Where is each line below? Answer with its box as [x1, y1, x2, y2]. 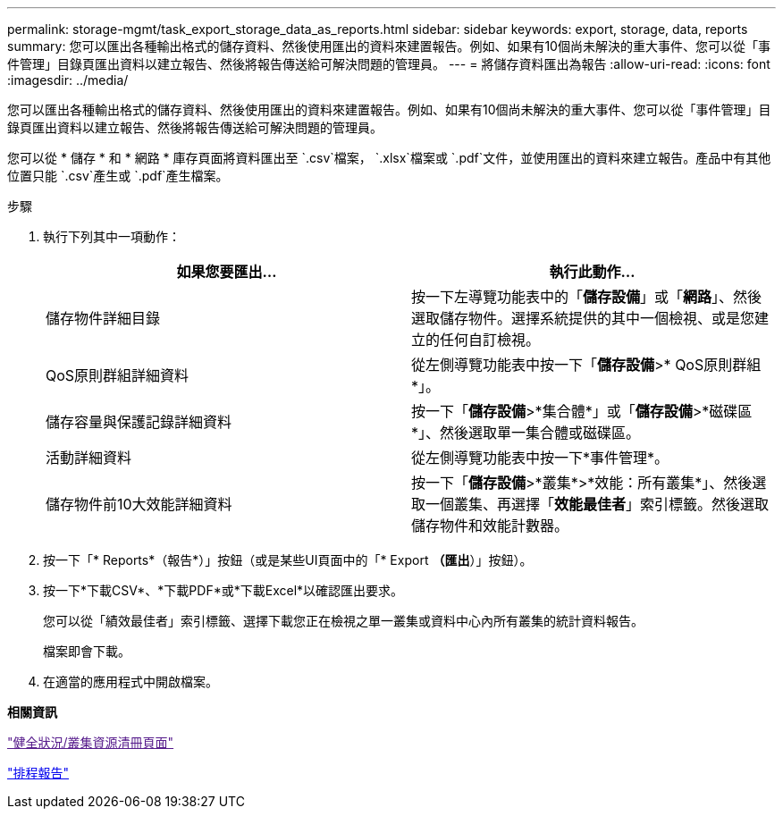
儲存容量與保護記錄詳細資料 [46, 413, 232, 431]
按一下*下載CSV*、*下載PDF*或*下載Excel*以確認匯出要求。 [43, 583, 404, 598]
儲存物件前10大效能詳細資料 [46, 495, 232, 513]
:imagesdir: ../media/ [7, 72, 129, 88]
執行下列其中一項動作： [43, 229, 181, 244]
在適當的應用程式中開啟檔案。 [43, 674, 218, 689]
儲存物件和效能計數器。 [411, 517, 569, 534]
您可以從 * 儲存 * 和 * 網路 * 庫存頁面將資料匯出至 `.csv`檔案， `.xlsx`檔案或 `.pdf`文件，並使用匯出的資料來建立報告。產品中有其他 [7, 150, 771, 165]
